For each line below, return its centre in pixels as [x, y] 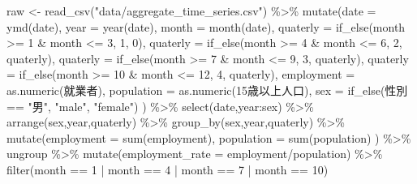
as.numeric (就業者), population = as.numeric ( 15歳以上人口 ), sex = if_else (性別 [207, 90]
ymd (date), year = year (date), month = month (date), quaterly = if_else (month [206, 26]
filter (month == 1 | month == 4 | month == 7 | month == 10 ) [168, 169]
